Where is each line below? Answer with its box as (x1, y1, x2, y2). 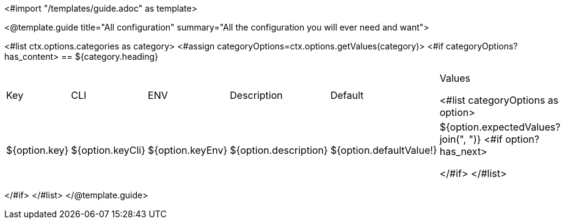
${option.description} (230, 144, 328, 156)
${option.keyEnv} (148, 144, 228, 156)
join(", (439, 133, 467, 145)
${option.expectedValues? (439, 121, 561, 133)
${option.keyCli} (71, 144, 146, 156)
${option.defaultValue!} (330, 144, 437, 156)
